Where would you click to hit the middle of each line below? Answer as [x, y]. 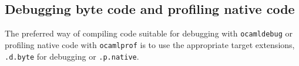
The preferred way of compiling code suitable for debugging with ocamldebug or [149, 33]
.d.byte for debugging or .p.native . [72, 56]
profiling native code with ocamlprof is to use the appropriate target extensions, [150, 44]
